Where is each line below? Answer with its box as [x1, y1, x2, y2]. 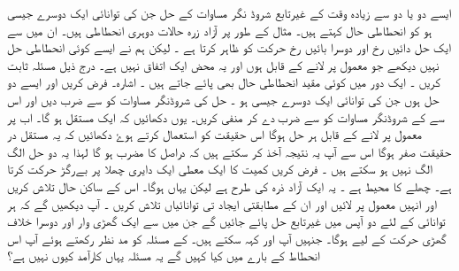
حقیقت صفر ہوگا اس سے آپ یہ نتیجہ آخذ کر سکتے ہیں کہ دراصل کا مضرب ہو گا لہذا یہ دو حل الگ [7, 142, 452, 160]
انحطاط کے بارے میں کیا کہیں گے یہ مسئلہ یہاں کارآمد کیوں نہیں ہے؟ [7, 246, 320, 265]
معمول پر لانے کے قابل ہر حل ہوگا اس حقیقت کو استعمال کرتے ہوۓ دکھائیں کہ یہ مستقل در [7, 125, 422, 143]
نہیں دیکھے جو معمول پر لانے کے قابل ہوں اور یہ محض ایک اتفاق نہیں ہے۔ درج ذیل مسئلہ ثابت [7, 55, 440, 74]
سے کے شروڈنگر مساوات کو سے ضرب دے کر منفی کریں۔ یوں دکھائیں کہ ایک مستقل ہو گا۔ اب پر [7, 107, 445, 126]
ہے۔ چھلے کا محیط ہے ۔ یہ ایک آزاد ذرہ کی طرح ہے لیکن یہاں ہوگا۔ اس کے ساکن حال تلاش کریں [7, 176, 452, 195]
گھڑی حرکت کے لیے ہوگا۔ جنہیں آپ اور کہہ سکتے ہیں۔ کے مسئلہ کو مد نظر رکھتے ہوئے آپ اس [7, 228, 447, 247]
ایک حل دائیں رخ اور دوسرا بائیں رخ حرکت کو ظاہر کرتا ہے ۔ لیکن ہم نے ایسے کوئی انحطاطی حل [7, 38, 452, 57]
